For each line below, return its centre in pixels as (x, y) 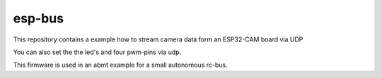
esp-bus (38, 18)
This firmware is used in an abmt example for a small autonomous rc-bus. (120, 65)
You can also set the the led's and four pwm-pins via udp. (97, 52)
